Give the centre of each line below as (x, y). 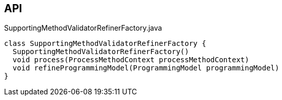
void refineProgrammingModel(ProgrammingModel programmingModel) (146, 68)
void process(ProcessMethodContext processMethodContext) (131, 60)
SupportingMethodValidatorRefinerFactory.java (83, 28)
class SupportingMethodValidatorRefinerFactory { (105, 44)
